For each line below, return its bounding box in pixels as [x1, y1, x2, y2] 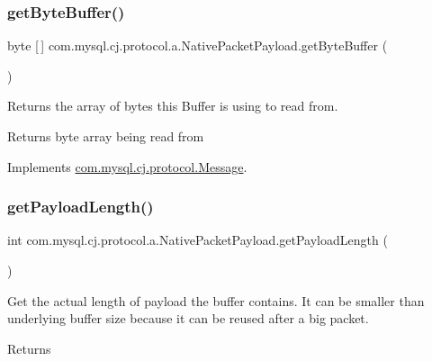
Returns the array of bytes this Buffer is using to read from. [7, 96, 338, 115]
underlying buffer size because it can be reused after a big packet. [7, 309, 369, 328]
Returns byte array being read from [7, 127, 204, 145]
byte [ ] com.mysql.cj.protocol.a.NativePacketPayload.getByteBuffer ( [7, 36, 388, 55]
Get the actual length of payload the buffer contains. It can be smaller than [7, 291, 425, 310]
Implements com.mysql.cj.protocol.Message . [7, 157, 247, 176]
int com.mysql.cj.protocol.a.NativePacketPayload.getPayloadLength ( [7, 230, 388, 249]
